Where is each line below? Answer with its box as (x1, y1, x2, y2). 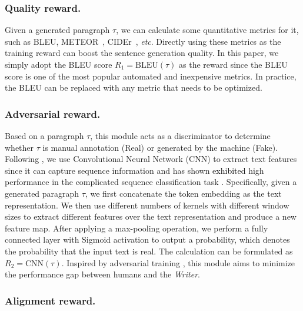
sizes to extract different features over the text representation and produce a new (5, 210, 297, 223)
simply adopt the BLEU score (5, 58, 112, 70)
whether (5, 141, 34, 153)
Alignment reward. (5, 293, 96, 307)
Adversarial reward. (5, 106, 101, 121)
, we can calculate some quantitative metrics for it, (116, 24, 299, 36)
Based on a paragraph (5, 130, 84, 141)
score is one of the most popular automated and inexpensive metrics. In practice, (5, 70, 297, 82)
